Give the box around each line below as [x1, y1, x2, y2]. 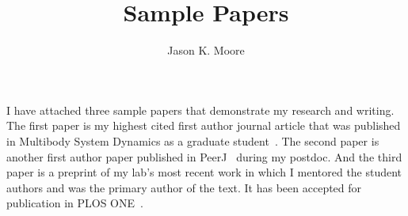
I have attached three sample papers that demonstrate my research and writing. [6, 101, 395, 118]
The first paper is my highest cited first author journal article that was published [6, 117, 401, 134]
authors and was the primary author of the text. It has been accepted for [6, 179, 362, 195]
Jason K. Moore [167, 42, 245, 59]
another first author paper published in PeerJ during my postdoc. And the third [6, 148, 402, 165]
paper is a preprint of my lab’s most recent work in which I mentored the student [6, 164, 402, 180]
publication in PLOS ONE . [6, 195, 143, 211]
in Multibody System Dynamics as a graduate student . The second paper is [6, 132, 379, 149]
